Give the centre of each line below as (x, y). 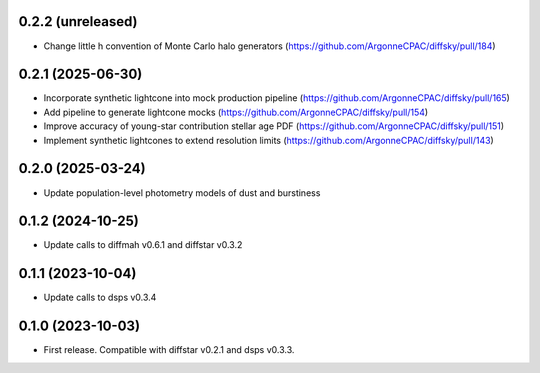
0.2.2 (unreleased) (78, 21)
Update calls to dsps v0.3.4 (100, 297)
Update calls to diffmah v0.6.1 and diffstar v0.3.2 (143, 245)
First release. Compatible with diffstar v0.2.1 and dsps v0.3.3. (169, 350)
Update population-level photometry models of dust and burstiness (182, 192)
